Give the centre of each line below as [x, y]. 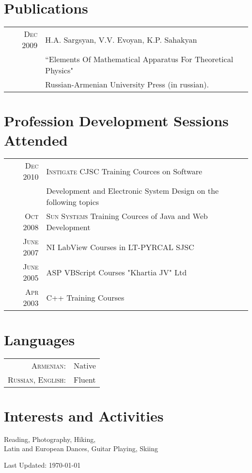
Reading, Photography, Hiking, [50, 439]
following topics [73, 202]
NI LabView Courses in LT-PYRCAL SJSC [120, 247]
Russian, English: [37, 379]
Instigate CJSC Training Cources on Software [124, 171]
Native [85, 365]
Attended [36, 140]
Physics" [59, 70]
